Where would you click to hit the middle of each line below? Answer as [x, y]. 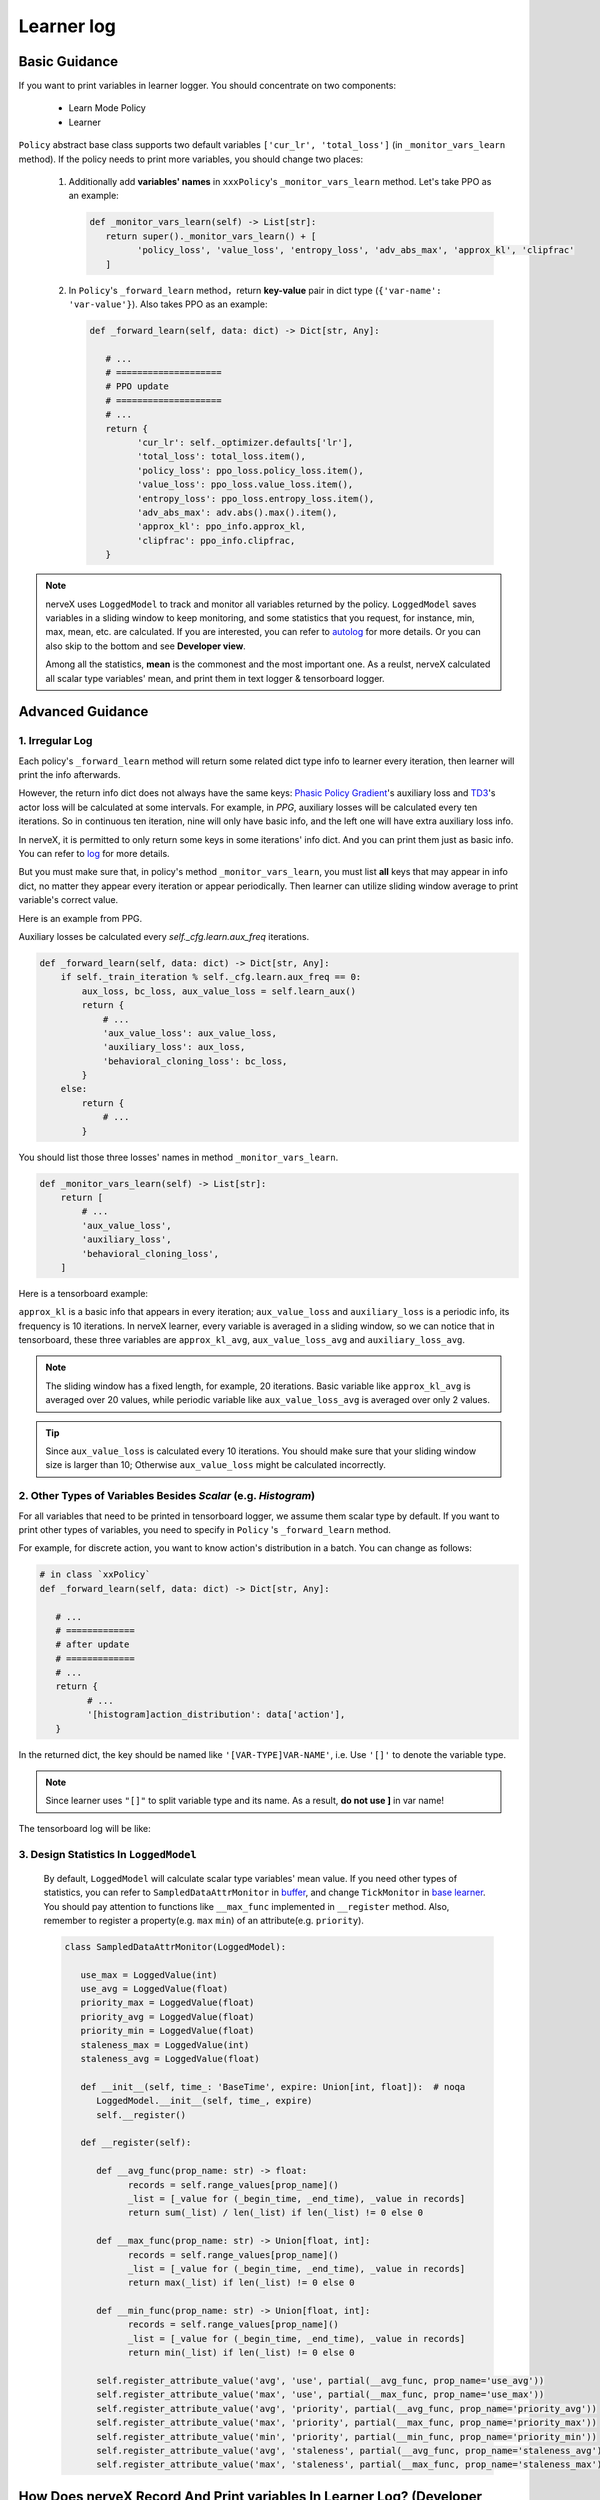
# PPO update [137, 386]
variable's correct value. [68, 900]
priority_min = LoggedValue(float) [167, 2031]
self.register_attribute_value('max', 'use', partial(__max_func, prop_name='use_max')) [320, 2394]
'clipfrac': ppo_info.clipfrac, [216, 540]
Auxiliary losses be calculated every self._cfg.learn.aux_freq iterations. [164, 936]
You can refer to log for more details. [94, 853]
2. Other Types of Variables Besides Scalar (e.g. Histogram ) [166, 1496]
